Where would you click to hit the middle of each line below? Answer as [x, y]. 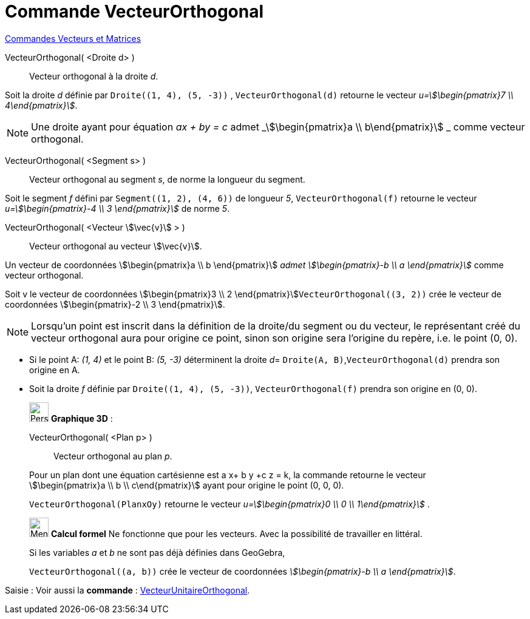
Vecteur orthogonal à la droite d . [94, 76]
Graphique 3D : [82, 418]
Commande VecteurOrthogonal [134, 12]
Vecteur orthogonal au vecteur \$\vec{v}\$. [116, 246]
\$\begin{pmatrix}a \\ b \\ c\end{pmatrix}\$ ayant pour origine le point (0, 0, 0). [187, 485]
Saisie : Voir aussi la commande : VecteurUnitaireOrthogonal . [127, 590]
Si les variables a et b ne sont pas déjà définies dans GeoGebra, [157, 552]
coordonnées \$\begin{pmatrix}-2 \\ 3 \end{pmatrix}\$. [115, 304]
